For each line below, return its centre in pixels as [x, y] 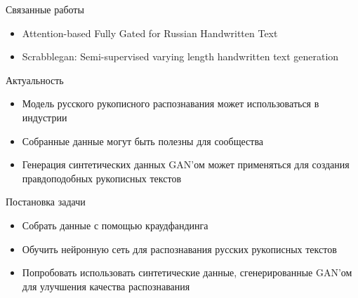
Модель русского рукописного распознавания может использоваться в [171, 103]
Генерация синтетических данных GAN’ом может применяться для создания [186, 164]
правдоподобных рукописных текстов [101, 178]
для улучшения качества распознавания [106, 286]
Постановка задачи [46, 202]
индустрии [45, 117]
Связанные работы [45, 9]
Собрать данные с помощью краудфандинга [115, 225]
